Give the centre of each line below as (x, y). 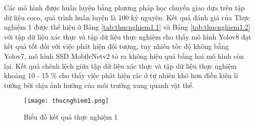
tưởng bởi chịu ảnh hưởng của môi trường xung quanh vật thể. (99, 85)
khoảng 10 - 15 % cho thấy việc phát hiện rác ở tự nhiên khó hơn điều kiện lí (121, 75)
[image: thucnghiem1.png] (66, 101)
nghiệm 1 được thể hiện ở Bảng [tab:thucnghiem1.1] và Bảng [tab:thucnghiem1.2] (127, 27)
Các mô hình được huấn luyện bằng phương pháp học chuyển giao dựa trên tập (125, 7)
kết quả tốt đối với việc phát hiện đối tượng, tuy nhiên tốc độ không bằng (116, 46)
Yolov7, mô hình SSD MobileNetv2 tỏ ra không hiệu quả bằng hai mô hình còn (124, 56)
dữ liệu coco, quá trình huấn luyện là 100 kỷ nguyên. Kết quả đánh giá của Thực (127, 17)
